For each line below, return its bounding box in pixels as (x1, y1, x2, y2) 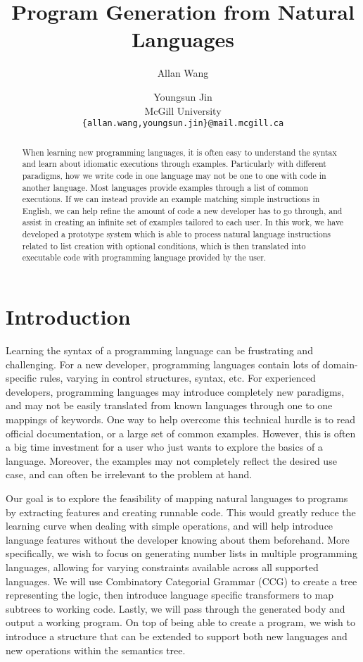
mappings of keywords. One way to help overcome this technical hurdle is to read (6, 412, 356, 427)
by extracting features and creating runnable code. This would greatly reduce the (6, 504, 356, 519)
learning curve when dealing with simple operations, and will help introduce (6, 518, 333, 533)
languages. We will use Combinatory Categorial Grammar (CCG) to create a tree (6, 573, 357, 588)
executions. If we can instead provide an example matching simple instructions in (22, 193, 320, 205)
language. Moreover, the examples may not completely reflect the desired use (6, 453, 337, 468)
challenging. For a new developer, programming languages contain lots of (6, 356, 320, 371)
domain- (322, 356, 358, 371)
